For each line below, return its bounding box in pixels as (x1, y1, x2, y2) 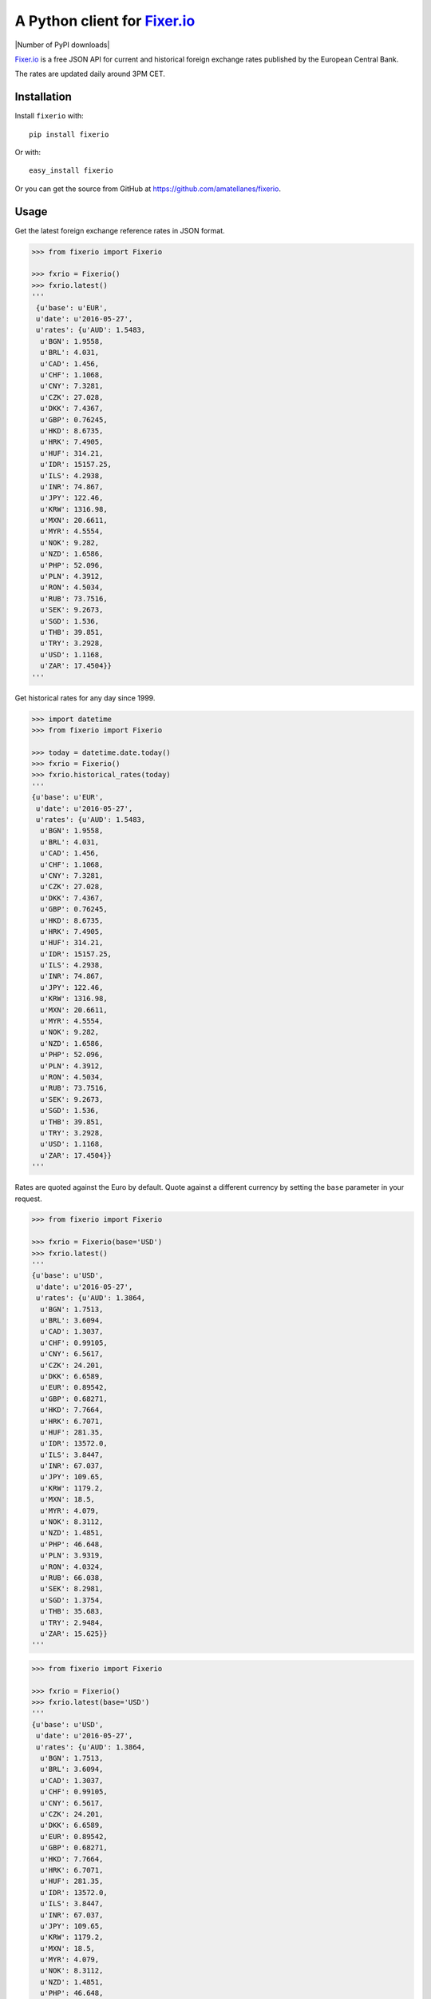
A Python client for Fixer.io (14, 12, 196, 30)
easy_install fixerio (29, 166, 113, 175)
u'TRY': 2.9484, (40, 1618, 104, 1627)
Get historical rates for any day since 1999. (14, 692, 156, 703)
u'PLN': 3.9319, (40, 1551, 104, 1560)
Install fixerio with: (14, 111, 84, 121)
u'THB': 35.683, (40, 1607, 104, 1616)
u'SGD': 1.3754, (40, 1595, 104, 1605)
